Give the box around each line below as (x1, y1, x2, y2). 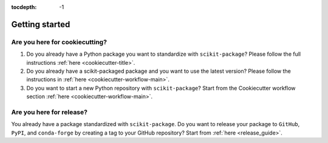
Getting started (11, 19, 70, 30)
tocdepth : (11, 4, 37, 10)
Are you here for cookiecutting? (11, 38, 108, 46)
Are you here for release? (11, 108, 88, 116)
